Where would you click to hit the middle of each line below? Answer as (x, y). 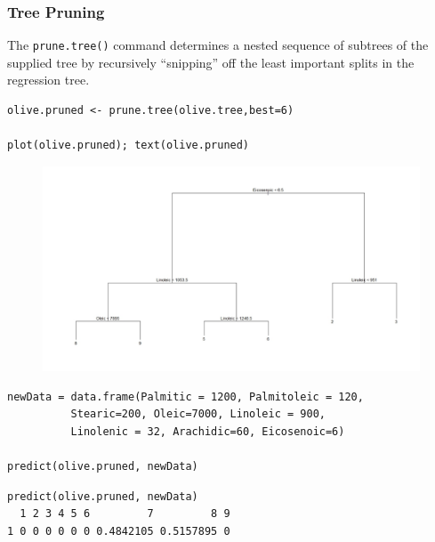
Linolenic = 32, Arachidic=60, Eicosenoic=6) (208, 431)
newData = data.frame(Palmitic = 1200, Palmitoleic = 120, (185, 396)
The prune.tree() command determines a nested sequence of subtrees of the (218, 45)
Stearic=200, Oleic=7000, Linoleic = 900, (198, 414)
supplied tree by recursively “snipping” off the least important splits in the (211, 62)
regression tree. (48, 80)
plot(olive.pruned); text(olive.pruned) (129, 146)
